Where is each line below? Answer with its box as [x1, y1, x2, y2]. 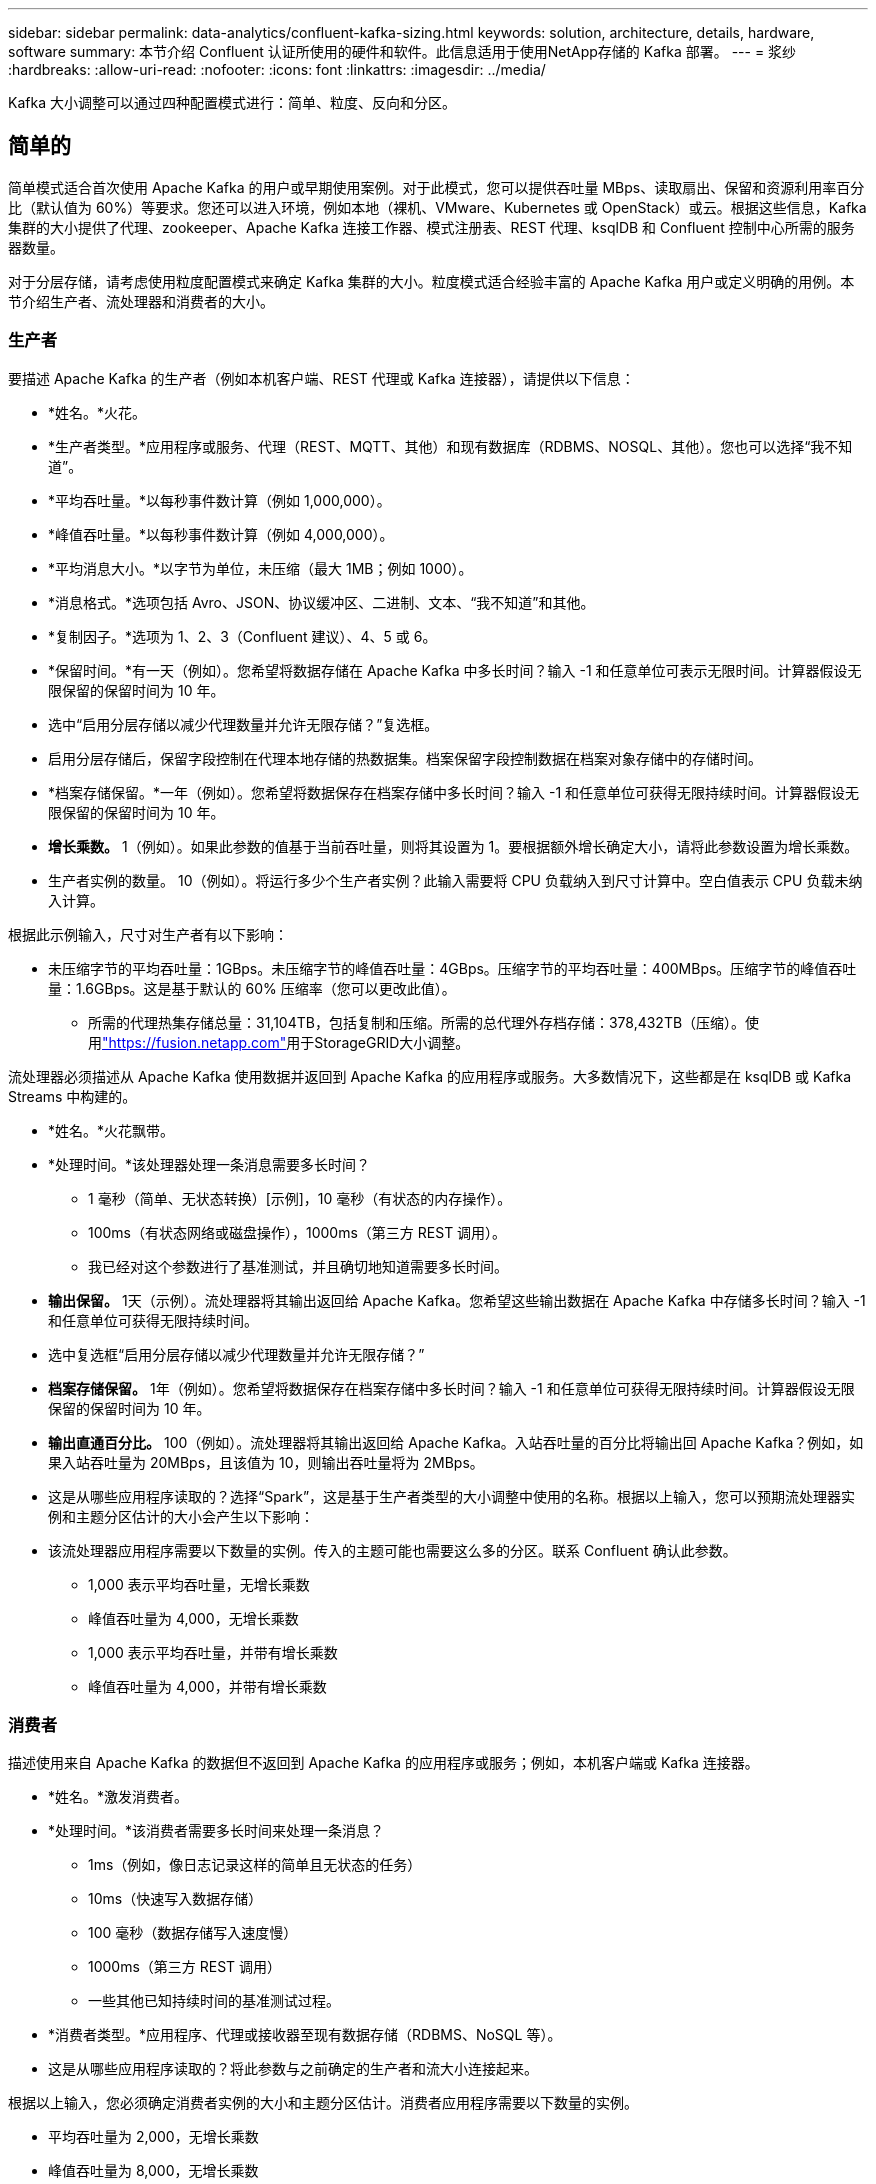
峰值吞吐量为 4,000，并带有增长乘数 [88, 1677, 327, 1695]
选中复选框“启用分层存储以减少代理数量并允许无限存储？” [48, 1345, 425, 1363]
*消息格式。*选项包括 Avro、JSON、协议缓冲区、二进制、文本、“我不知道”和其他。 [48, 593, 595, 611]
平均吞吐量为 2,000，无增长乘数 [48, 2128, 259, 2146]
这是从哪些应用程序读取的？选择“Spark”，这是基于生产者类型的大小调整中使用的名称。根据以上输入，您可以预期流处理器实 [48, 1487, 856, 1505]
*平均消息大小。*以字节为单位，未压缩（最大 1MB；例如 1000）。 [48, 559, 473, 577]
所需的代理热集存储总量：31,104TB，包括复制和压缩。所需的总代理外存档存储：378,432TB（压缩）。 [88, 1013, 746, 1031]
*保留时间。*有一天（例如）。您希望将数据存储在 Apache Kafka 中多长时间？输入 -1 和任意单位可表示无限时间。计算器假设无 [48, 661, 862, 679]
